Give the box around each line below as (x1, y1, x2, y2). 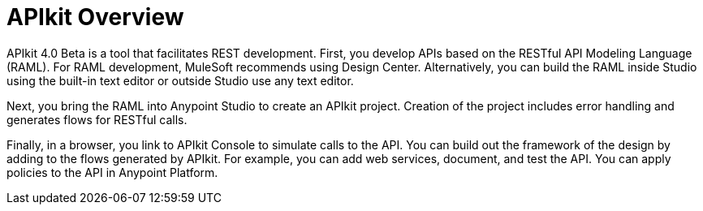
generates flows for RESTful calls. (6, 112, 188, 127)
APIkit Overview (6, 3, 184, 31)
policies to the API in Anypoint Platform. (6, 165, 218, 179)
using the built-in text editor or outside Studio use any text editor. (6, 73, 354, 88)
